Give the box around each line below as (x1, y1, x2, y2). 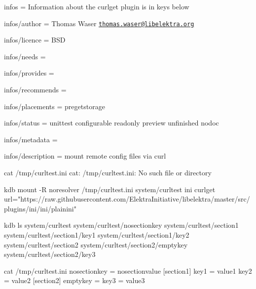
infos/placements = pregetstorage (4, 101, 105, 111)
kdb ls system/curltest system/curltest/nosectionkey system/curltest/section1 (4, 220, 239, 230)
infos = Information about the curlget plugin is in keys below (4, 1, 189, 11)
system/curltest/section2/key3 (4, 249, 96, 259)
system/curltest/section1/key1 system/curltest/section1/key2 (4, 229, 189, 240)
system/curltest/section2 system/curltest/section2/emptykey (4, 239, 188, 249)
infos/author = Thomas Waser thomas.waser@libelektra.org (4, 18, 194, 28)
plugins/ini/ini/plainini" (4, 203, 76, 213)
